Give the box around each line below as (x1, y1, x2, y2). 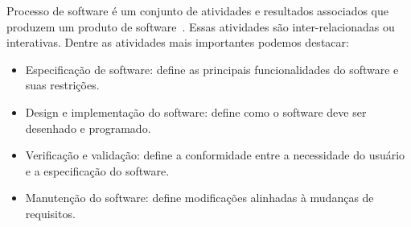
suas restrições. (25, 76, 100, 93)
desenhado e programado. (25, 119, 151, 136)
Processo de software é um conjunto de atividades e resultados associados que (6, 2, 389, 19)
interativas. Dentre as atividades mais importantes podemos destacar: (6, 34, 349, 51)
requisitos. (25, 204, 76, 221)
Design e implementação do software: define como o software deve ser (25, 103, 367, 120)
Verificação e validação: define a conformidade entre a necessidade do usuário (25, 147, 405, 163)
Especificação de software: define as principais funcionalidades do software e (25, 60, 399, 77)
